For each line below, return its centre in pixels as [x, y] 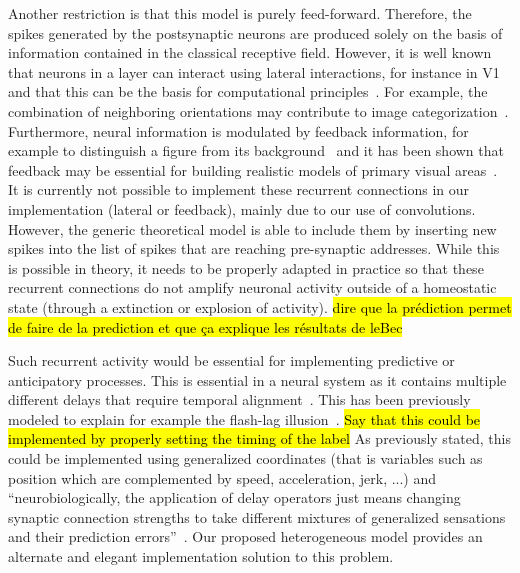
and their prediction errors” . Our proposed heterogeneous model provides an [245, 536]
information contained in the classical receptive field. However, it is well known [250, 52]
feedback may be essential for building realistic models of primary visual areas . [253, 169]
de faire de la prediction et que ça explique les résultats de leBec [205, 326]
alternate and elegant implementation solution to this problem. [201, 556]
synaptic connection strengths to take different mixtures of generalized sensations [257, 516]
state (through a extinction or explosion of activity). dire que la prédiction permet [260, 306]
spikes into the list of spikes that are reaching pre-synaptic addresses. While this [254, 248]
